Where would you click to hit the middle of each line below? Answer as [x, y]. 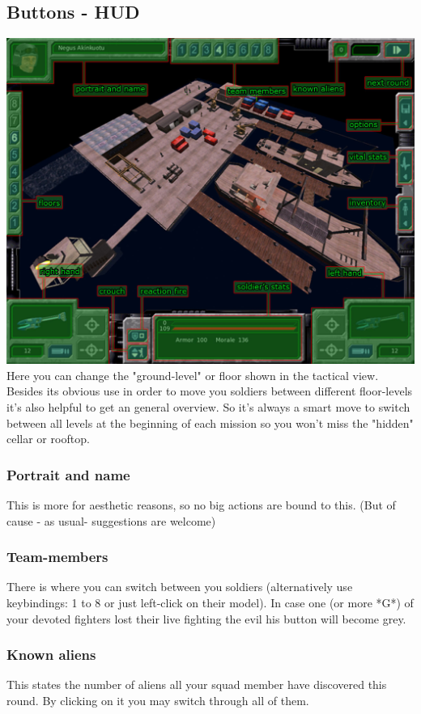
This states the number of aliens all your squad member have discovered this [197, 684]
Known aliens [51, 655]
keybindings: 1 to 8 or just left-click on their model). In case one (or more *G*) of [210, 603]
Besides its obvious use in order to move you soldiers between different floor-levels [210, 391]
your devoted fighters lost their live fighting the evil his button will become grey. [206, 618]
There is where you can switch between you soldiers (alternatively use [180, 587]
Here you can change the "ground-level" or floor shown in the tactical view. [193, 375]
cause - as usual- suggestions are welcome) [111, 520]
